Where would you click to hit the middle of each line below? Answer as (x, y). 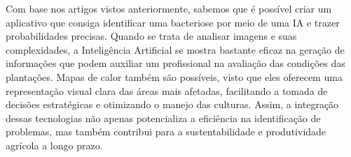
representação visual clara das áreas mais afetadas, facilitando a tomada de (167, 90)
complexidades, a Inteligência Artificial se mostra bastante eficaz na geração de (175, 49)
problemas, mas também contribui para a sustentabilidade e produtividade (166, 132)
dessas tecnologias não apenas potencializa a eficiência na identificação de (163, 118)
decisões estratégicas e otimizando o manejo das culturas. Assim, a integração (172, 104)
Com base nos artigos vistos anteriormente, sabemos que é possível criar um (169, 8)
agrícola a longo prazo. (54, 145)
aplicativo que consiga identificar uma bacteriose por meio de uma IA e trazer (173, 22)
